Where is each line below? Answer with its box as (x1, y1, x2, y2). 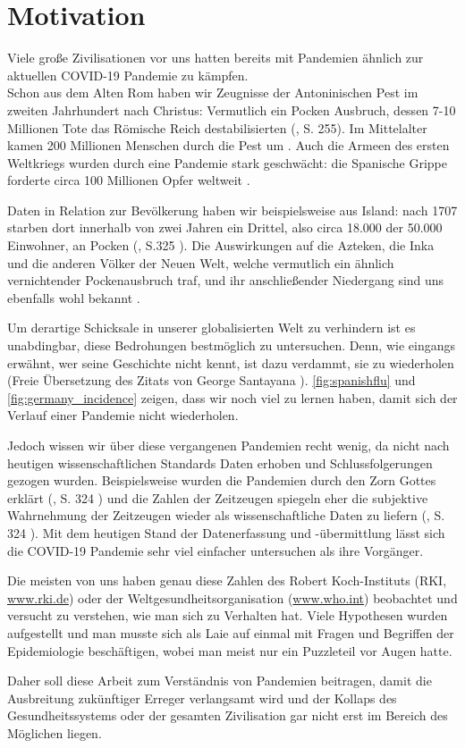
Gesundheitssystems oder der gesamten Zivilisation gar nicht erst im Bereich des (7, 706, 448, 725)
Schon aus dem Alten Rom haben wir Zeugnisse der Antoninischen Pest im (7, 83, 418, 102)
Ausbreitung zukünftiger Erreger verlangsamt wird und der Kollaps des (7, 688, 397, 707)
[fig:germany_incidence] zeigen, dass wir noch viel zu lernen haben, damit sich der (7, 388, 458, 407)
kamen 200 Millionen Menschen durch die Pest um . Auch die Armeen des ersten (7, 136, 450, 155)
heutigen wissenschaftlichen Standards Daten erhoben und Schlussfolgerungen (7, 453, 433, 472)
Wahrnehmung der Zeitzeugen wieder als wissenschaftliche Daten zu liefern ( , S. (7, 506, 445, 525)
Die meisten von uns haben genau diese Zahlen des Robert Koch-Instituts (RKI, (7, 571, 447, 590)
